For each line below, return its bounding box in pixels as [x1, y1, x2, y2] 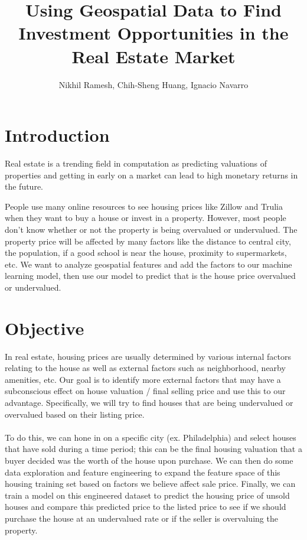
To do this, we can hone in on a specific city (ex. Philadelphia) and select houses [5, 431, 296, 443]
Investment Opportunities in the [18, 21, 289, 45]
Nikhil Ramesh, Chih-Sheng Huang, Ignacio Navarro [58, 78, 249, 90]
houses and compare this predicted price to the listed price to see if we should [5, 500, 286, 513]
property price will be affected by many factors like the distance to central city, [5, 235, 291, 247]
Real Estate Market [71, 44, 236, 68]
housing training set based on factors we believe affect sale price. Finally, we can [5, 477, 296, 490]
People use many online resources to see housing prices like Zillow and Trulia [5, 200, 283, 212]
